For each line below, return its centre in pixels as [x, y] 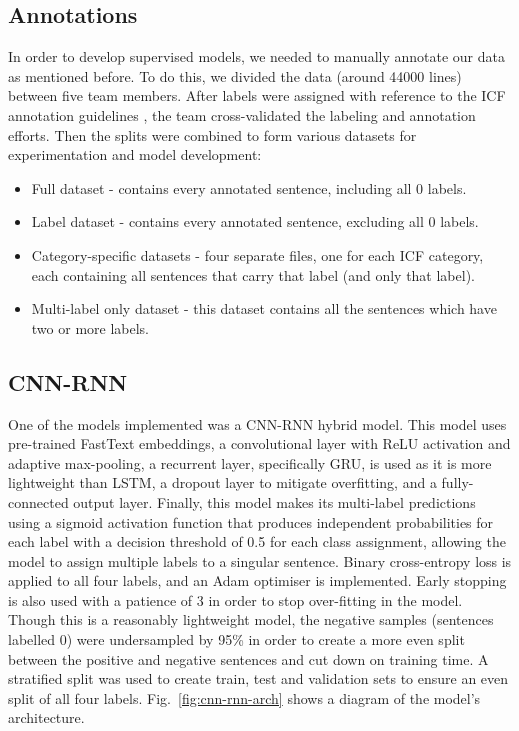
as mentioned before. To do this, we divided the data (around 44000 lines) [235, 75]
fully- [457, 482]
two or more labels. [90, 327]
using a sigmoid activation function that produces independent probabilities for [251, 521]
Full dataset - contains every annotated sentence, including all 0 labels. [249, 187]
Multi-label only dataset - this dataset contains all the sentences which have [264, 308]
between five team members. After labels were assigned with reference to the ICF [257, 95]
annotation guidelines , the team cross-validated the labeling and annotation [242, 114]
